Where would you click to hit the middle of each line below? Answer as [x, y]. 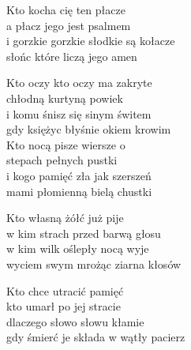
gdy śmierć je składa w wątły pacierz [96, 337]
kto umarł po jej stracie [64, 306]
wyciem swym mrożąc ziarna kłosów [94, 263]
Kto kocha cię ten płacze [66, 9]
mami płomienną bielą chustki [79, 191]
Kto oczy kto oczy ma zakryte [79, 83]
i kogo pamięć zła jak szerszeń [79, 175]
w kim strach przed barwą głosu [84, 233]
